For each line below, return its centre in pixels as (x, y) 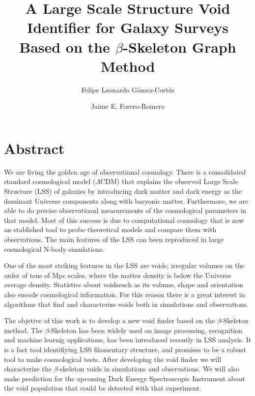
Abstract (34, 148)
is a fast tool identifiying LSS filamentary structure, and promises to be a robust (125, 349)
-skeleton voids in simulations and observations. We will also (148, 369)
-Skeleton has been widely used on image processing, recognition (146, 330)
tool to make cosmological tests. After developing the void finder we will (113, 359)
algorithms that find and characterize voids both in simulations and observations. (126, 304)
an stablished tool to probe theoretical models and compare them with (110, 229)
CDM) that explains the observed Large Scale (169, 181)
